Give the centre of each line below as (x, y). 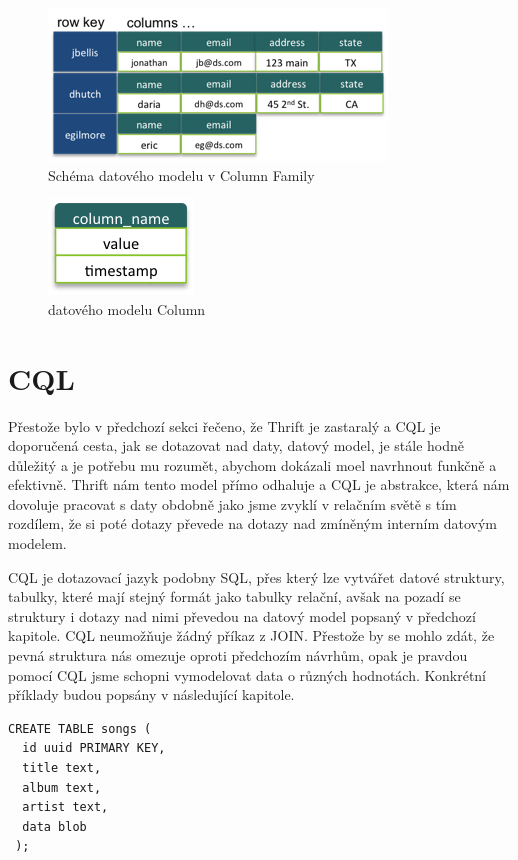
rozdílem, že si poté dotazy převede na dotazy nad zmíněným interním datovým (253, 523)
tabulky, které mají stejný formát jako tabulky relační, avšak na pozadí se (234, 596)
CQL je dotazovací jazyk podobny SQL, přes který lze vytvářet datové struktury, (256, 576)
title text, (62, 768)
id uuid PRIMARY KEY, (94, 748)
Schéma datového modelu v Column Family (181, 174)
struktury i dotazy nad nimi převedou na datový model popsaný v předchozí (242, 615)
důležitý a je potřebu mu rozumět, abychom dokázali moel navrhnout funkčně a (252, 464)
